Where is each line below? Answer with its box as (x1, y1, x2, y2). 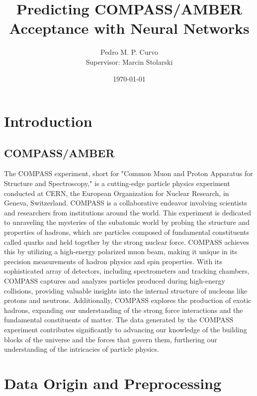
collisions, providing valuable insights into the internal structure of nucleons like (4, 285, 248, 296)
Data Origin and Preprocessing (4, 373, 222, 393)
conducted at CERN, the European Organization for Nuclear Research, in (4, 188, 229, 198)
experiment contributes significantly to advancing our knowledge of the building (4, 324, 247, 334)
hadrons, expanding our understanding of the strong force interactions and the (4, 304, 243, 315)
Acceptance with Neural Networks (9, 18, 250, 38)
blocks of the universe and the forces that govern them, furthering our (4, 334, 217, 344)
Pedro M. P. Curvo (100, 47, 158, 57)
